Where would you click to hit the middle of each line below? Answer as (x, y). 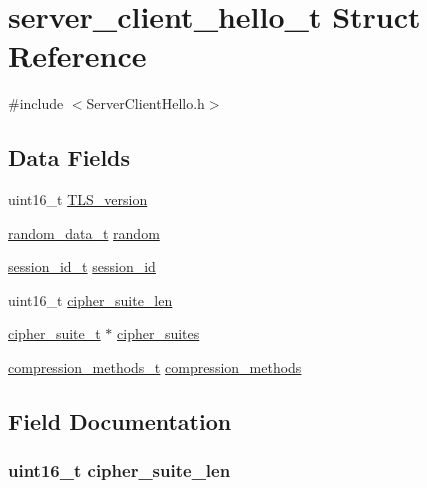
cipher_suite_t (54, 333)
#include (36, 103)
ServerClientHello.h (145, 103)
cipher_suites (158, 333)
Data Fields (69, 157)
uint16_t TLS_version (78, 199)
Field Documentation (120, 421)
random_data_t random (84, 232)
